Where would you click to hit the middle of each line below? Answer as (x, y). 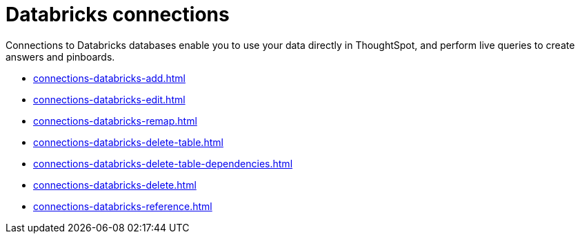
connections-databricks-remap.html (115, 121)
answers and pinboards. (60, 56)
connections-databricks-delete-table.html (128, 142)
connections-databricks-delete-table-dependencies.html (163, 163)
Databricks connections (118, 14)
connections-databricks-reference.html (123, 206)
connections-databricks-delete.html (115, 185)
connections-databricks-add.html (109, 78)
